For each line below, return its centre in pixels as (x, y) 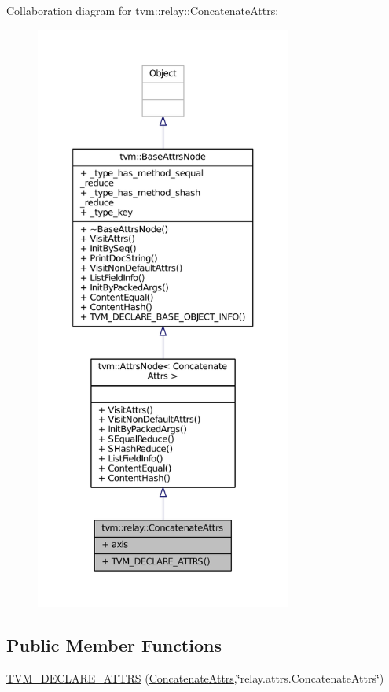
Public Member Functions (114, 644)
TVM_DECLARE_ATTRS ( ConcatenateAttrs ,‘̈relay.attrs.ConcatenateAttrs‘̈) (195, 677)
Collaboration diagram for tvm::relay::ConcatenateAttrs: (143, 10)
